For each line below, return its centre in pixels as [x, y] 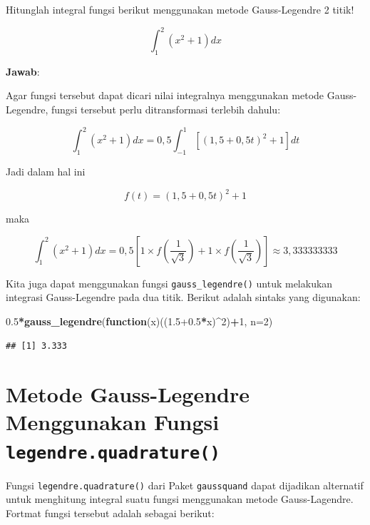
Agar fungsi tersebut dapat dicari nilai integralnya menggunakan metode [165, 95]
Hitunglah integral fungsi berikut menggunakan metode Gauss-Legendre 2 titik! [180, 9]
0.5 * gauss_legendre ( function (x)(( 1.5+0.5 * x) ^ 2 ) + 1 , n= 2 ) [139, 321]
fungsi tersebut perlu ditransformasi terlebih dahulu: [166, 109]
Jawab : [23, 71]
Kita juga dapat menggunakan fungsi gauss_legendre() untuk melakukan [169, 283]
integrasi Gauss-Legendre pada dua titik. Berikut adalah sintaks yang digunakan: [183, 297]
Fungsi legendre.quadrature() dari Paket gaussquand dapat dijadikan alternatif [185, 485]
